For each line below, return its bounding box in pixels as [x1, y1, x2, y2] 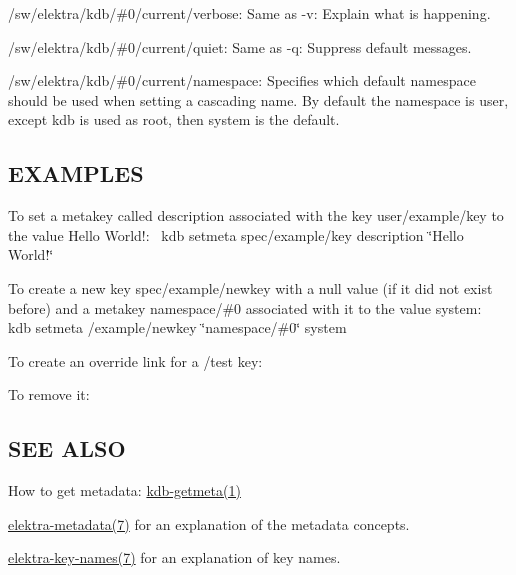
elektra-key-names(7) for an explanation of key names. [8, 547, 341, 568]
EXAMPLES [8, 158, 144, 189]
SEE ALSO [8, 433, 126, 464]
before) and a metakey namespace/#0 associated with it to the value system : [8, 297, 482, 318]
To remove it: [8, 384, 90, 405]
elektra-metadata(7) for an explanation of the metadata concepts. [8, 513, 410, 534]
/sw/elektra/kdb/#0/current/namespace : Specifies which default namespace [8, 70, 476, 91]
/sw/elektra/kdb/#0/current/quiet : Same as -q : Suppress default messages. [8, 36, 472, 57]
